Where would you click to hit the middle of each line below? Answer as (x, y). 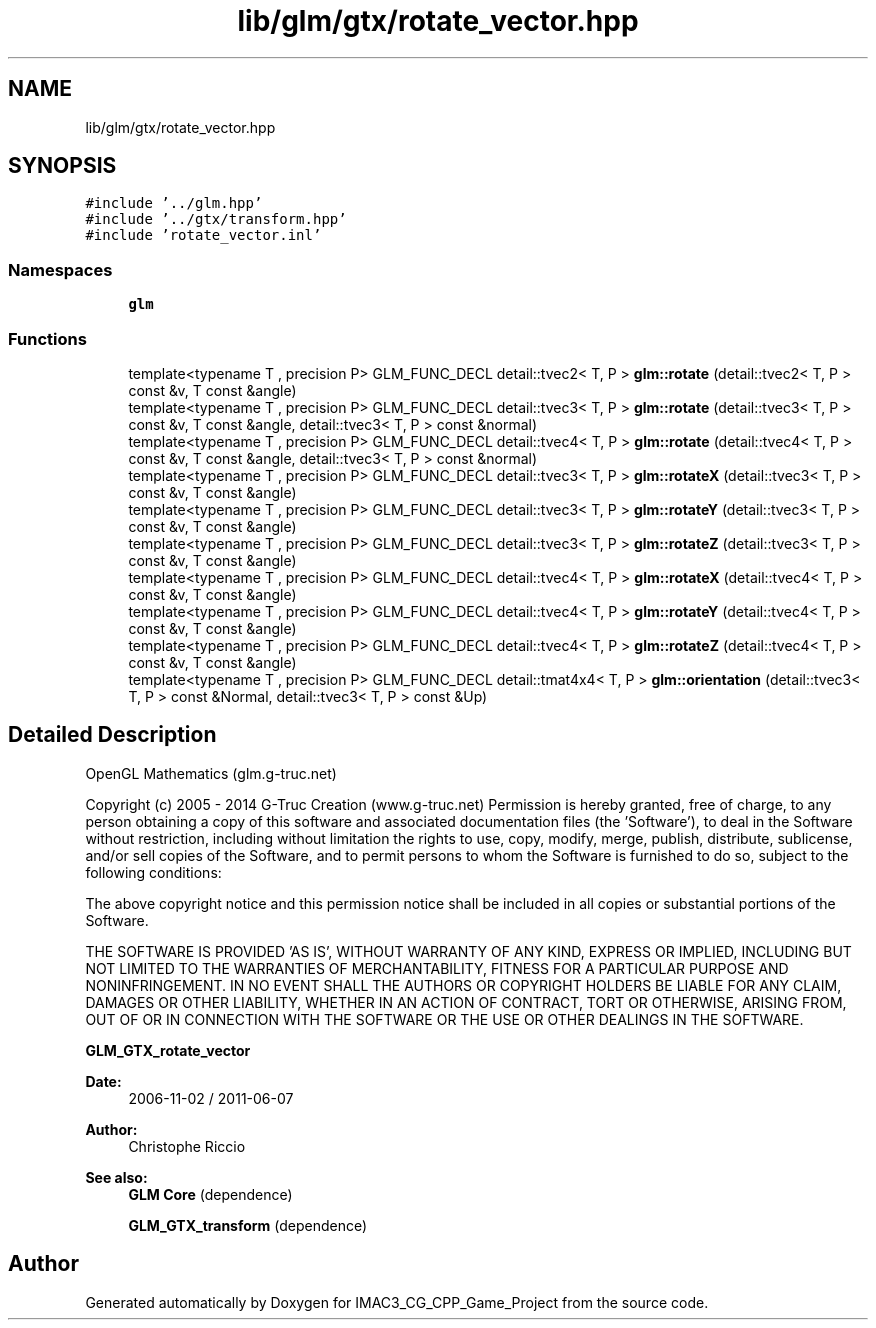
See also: (116, 1177)
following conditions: (153, 872)
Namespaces (60, 269)
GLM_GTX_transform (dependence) (248, 1225)
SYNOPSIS (62, 166)
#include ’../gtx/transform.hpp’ (216, 219)
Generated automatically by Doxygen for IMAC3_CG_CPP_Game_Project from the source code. (397, 1302)
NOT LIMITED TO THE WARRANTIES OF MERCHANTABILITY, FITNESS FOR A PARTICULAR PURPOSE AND (437, 968)
